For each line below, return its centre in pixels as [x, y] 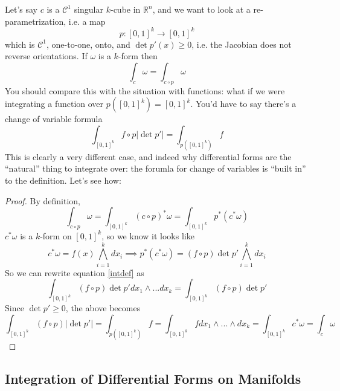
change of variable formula [54, 119]
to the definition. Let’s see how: [63, 180]
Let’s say [21, 9]
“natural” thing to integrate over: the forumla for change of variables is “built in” [156, 168]
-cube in [125, 9]
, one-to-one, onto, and [88, 44]
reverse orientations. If [46, 56]
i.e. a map [87, 21]
